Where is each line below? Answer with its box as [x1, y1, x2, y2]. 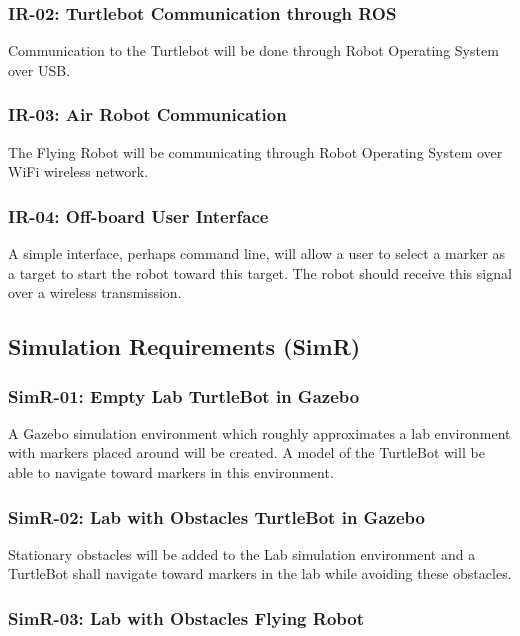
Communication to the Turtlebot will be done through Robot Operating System [8, 40, 499, 61]
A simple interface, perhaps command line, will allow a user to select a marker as [8, 243, 506, 264]
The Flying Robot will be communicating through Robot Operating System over [8, 141, 503, 162]
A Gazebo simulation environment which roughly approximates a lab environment [8, 422, 511, 443]
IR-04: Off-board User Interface [8, 203, 269, 228]
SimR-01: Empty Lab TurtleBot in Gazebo [8, 383, 360, 408]
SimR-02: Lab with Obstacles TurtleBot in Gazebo [8, 504, 425, 529]
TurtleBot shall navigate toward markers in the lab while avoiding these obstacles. [8, 563, 512, 584]
